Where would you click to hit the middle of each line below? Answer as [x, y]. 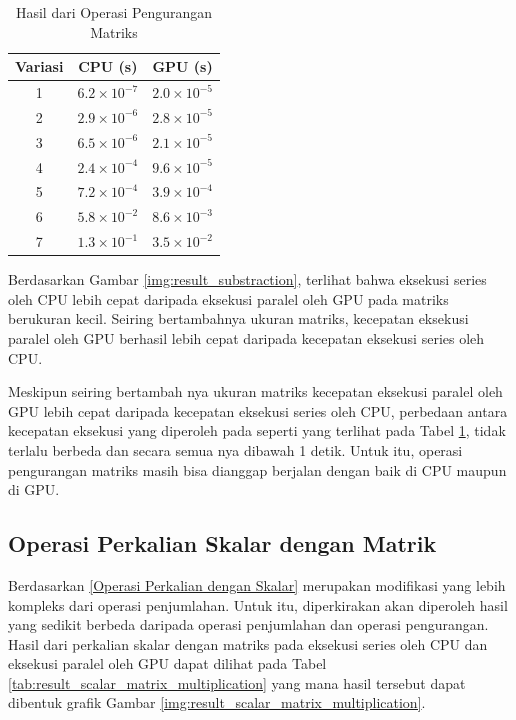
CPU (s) [108, 66]
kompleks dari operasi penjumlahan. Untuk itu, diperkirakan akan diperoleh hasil [258, 604]
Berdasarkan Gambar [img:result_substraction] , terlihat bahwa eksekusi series [247, 279]
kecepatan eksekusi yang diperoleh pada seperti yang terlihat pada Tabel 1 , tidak [257, 430]
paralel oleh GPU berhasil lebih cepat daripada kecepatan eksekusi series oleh [246, 337]
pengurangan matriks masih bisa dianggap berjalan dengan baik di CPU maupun [257, 469]
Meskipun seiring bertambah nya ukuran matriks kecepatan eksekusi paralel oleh [255, 391]
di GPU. [34, 489]
